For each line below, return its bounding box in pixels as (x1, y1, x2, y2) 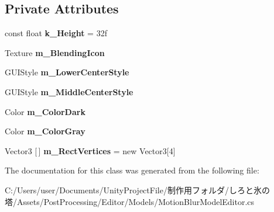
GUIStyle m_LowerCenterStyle (5, 66, 129, 78)
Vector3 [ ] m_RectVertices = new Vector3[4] (5, 144, 176, 157)
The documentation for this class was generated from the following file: (5, 164, 259, 176)
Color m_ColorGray (5, 125, 85, 137)
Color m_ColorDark (5, 105, 85, 117)
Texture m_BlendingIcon (5, 46, 105, 58)
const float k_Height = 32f (5, 27, 107, 39)
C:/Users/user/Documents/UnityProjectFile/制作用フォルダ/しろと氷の (5, 183, 270, 196)
